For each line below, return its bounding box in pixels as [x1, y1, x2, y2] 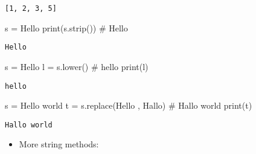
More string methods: [19, 138, 99, 150]
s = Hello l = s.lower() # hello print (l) [5, 60, 149, 72]
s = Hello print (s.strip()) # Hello [5, 21, 128, 34]
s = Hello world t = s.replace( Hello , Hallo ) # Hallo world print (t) [5, 99, 252, 112]
